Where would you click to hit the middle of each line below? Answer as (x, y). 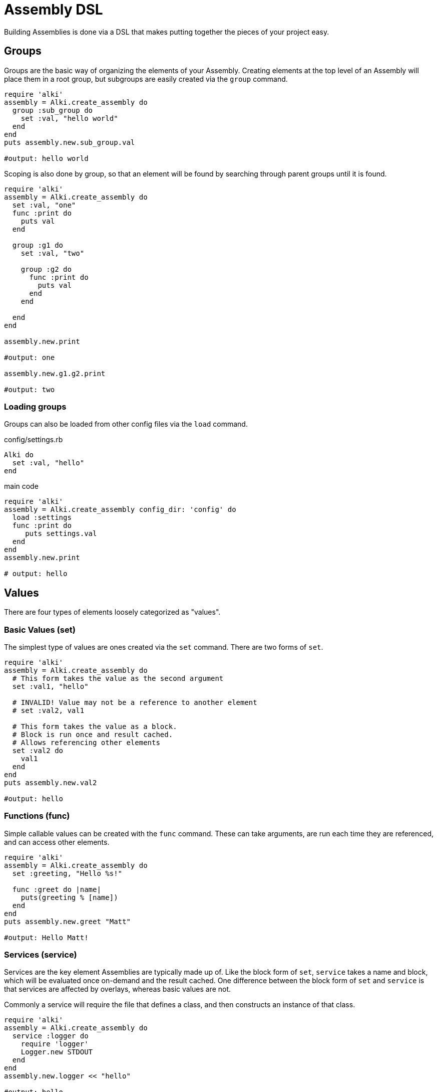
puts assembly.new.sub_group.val (70, 142)
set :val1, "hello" (50, 686)
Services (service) (41, 955)
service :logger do (50, 1036)
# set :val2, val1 (48, 710)
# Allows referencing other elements (86, 742)
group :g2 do (46, 269)
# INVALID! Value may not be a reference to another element (135, 702)
